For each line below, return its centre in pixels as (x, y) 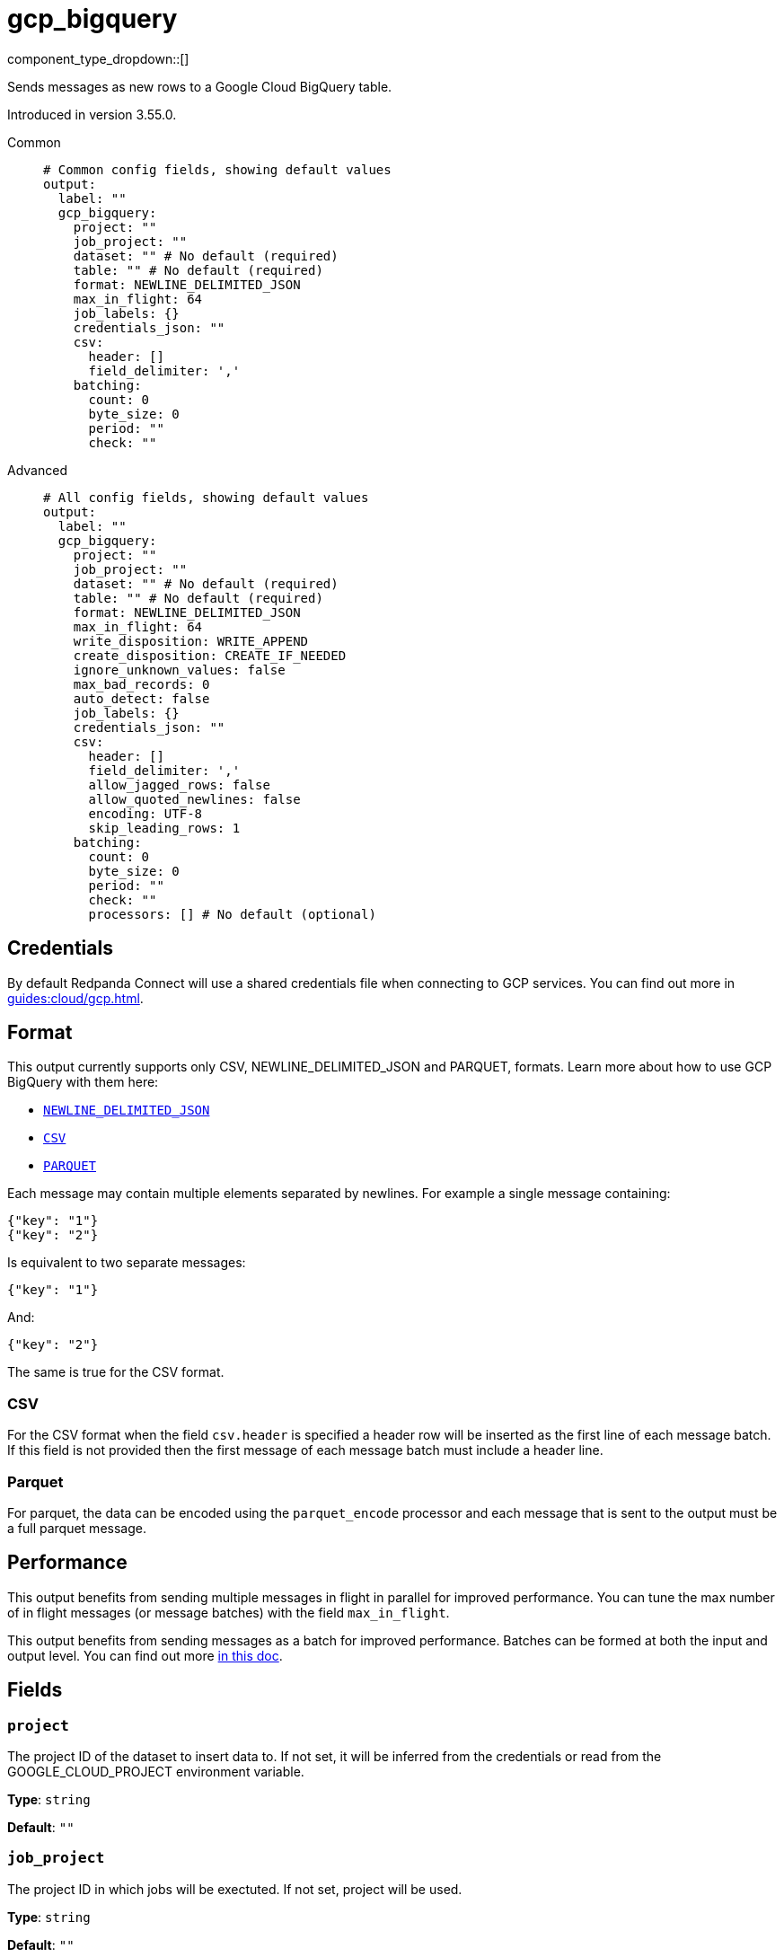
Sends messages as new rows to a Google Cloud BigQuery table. (200, 86)
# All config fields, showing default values (206, 497)
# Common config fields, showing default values (217, 169)
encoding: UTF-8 (145, 813)
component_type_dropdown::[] (98, 58)
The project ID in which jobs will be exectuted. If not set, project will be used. (235, 1889)
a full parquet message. (77, 1528)
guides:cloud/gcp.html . (75, 998)
